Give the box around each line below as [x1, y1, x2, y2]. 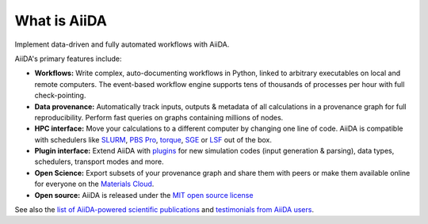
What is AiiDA [14, 12, 107, 29]
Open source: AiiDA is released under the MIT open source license [34, 190, 254, 199]
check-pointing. [34, 91, 86, 101]
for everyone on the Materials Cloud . [34, 179, 155, 189]
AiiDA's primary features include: [14, 54, 122, 63]
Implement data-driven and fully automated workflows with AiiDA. [14, 40, 230, 49]
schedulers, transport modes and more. [34, 157, 164, 166]
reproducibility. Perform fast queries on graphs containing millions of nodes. [34, 112, 284, 122]
